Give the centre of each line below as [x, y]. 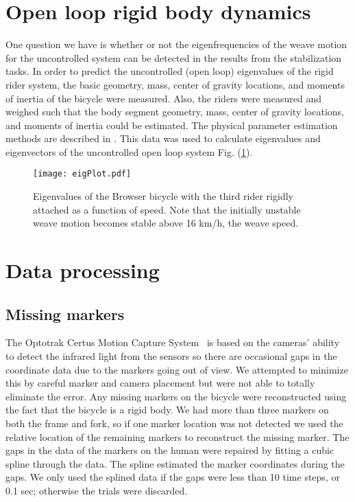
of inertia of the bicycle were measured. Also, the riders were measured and [163, 98]
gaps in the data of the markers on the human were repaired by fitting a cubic [170, 450]
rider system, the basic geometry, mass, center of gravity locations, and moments [175, 84]
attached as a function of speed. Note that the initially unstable [167, 209]
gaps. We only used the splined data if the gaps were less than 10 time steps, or [173, 477]
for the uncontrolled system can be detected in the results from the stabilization [174, 57]
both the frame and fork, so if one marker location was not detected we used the [174, 423]
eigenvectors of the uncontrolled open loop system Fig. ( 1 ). [129, 151]
